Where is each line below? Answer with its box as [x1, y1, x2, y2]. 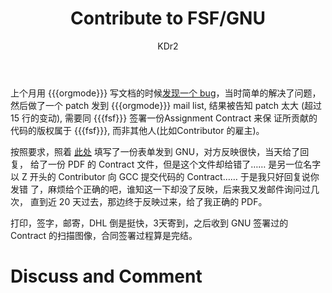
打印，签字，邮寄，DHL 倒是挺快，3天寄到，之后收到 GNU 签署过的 [10, 217, 289, 229]
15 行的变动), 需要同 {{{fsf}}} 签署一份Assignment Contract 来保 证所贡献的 [10, 112, 318, 124]
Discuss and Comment [10, 265, 203, 288]
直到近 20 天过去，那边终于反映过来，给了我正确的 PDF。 [29, 195, 268, 207]
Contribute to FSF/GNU [70, 7, 266, 30]
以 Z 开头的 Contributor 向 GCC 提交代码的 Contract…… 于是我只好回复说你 [10, 170, 320, 182]
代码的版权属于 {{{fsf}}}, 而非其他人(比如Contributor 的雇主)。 [10, 124, 265, 136]
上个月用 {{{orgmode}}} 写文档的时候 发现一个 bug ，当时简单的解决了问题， [10, 87, 322, 99]
